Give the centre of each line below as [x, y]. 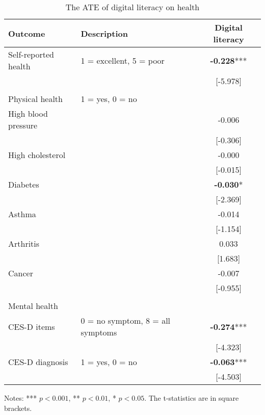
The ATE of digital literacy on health [132, 7]
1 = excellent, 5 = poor [123, 60]
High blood [28, 113]
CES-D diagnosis [38, 362]
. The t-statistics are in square [192, 398]
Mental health [33, 306]
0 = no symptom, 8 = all [126, 320]
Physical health [35, 99]
